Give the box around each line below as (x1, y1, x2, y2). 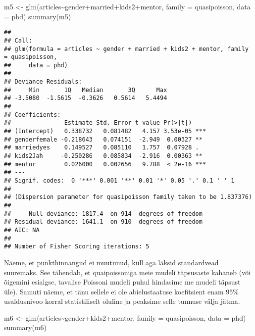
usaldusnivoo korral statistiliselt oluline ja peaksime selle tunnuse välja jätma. (4, 296, 240, 306)
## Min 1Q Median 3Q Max (4, 86, 167, 94)
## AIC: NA (4, 226, 40, 234)
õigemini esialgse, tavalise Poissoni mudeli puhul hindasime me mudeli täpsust (4, 277, 241, 287)
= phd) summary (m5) (4, 11, 71, 21)
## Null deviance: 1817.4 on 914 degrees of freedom (4, 210, 203, 217)
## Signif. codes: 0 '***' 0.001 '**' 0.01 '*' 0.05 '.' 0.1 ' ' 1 (4, 177, 235, 184)
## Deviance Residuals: (4, 78, 82, 86)
